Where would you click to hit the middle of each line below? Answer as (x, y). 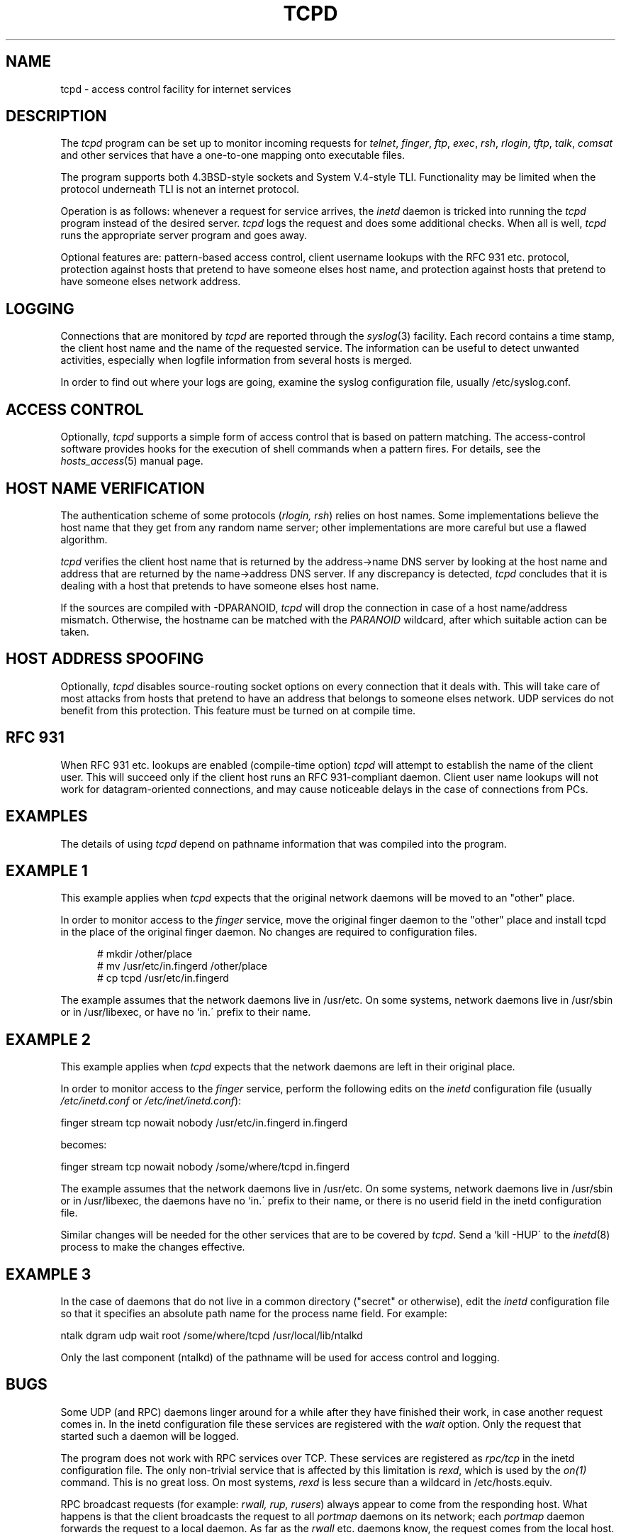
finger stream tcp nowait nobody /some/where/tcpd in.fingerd (205, 1167)
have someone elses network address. (151, 282)
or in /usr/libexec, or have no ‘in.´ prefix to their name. (186, 1012)
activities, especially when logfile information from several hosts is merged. (236, 360)
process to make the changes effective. (153, 1247)
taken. (75, 631)
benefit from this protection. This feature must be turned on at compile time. (238, 710)
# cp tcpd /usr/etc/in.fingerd (163, 978)
